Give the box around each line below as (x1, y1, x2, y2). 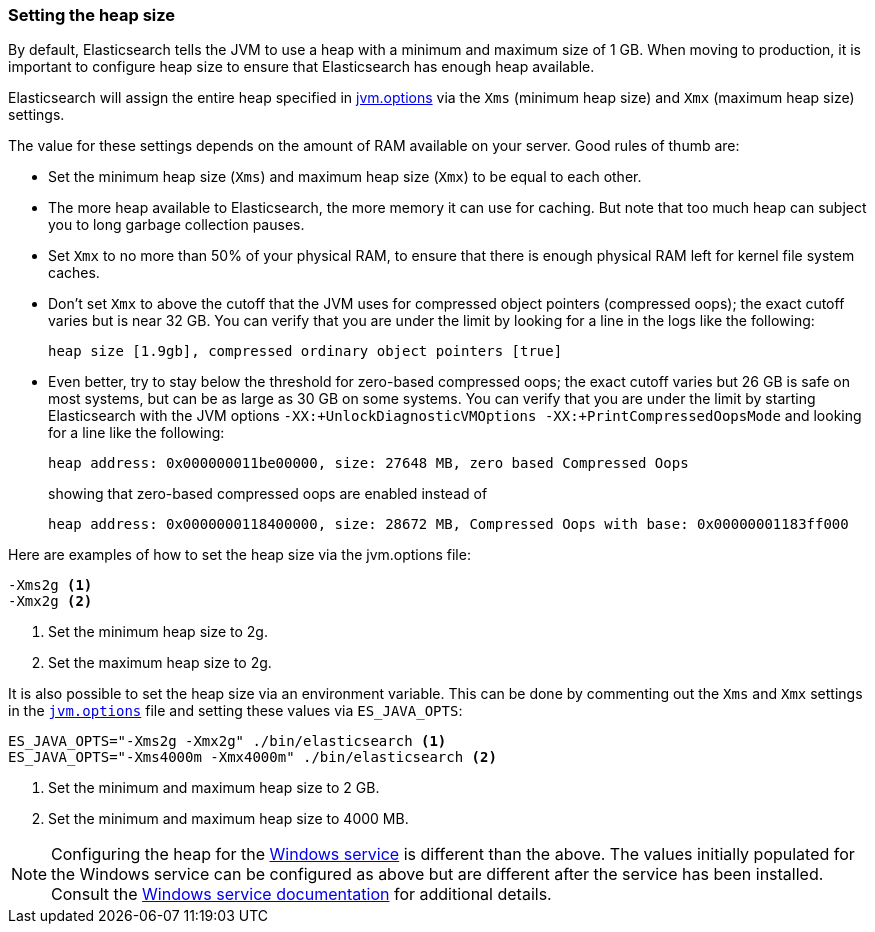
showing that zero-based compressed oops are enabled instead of (48, 485, 488, 503)
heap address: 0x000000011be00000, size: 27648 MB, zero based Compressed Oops (48, 455, 689, 472)
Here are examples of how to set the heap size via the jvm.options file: (8, 546, 471, 564)
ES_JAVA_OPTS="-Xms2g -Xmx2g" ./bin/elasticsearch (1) (8, 733, 447, 750)
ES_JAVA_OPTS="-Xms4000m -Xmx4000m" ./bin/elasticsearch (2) (8, 749, 497, 766)
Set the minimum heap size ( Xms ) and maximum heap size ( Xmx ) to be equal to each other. (48, 168, 642, 186)
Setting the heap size (8, 5, 176, 25)
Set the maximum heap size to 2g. (48, 654, 272, 672)
